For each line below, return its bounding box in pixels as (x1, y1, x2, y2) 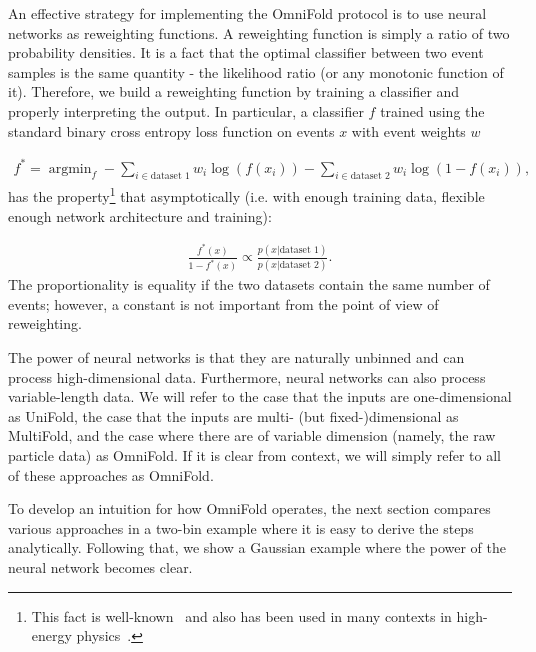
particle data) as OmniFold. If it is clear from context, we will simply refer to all (8, 444, 501, 465)
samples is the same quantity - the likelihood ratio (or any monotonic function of (8, 61, 504, 82)
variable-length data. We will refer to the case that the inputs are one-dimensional (8, 386, 512, 407)
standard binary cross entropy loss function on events (8, 120, 335, 141)
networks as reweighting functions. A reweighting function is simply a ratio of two (8, 22, 510, 43)
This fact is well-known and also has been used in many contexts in (31, 605, 452, 626)
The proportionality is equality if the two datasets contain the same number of (8, 274, 490, 295)
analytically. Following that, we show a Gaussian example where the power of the (8, 537, 506, 558)
